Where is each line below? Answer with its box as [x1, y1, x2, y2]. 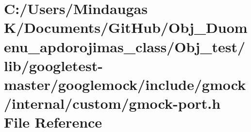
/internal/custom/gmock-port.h [4, 93, 221, 113]
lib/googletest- [4, 55, 103, 75]
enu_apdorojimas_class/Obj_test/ [4, 36, 246, 56]
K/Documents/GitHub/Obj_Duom [4, 17, 248, 37]
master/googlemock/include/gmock [4, 74, 246, 94]
